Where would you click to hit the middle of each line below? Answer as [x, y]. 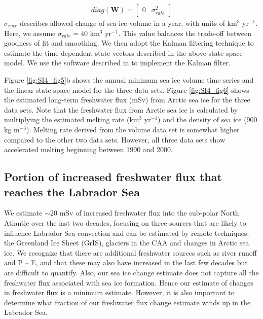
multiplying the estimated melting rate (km [72, 119]
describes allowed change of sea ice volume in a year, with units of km [128, 23]
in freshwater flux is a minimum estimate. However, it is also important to [119, 292]
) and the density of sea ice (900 [208, 119]
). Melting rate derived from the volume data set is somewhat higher [133, 129]
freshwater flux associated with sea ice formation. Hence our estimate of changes [129, 282]
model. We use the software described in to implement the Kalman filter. [117, 63]
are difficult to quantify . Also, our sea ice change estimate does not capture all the [131, 272]
